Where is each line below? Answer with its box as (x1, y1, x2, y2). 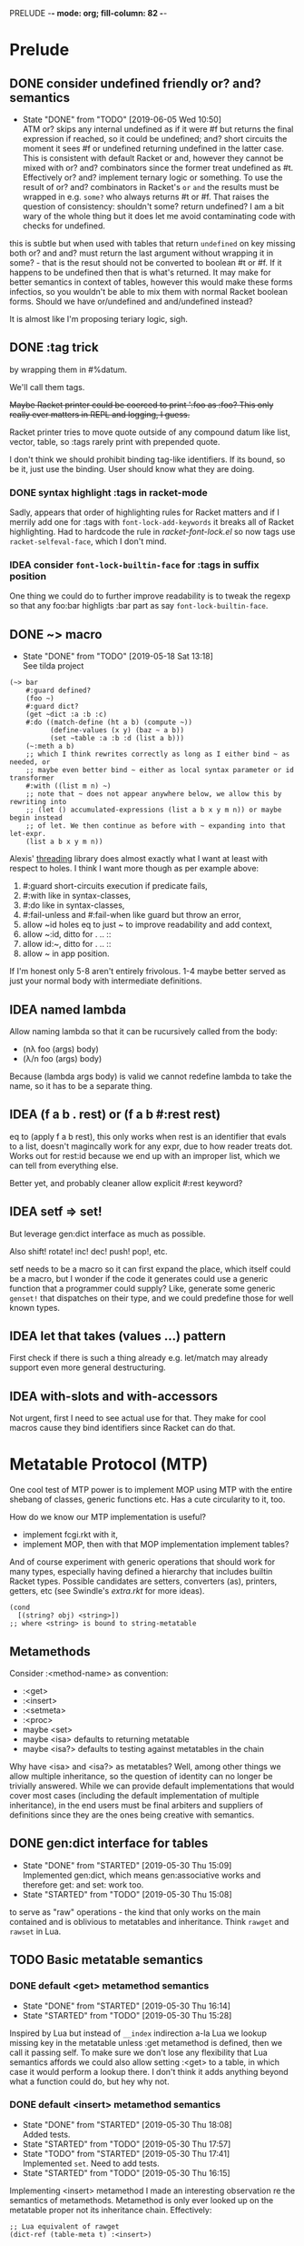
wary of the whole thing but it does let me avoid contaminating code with (22, 211, 296, 221)
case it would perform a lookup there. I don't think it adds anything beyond (9, 2066, 289, 2077)
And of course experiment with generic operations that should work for (9, 1556, 276, 1567)
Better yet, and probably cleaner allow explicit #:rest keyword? (9, 1177, 243, 1188)
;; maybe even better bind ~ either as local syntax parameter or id (25, 766, 295, 775)
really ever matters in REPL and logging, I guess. (9, 408, 191, 419)
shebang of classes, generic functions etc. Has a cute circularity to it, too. (9, 1494, 286, 1505)
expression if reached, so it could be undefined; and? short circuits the (22, 134, 288, 144)
